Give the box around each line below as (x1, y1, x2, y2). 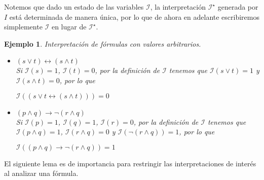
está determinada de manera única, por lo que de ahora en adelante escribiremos (9, 11, 259, 22)
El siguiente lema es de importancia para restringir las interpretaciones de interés (4, 158, 256, 168)
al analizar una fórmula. (4, 168, 79, 178)
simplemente (4, 21, 43, 32)
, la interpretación (150, 2, 206, 12)
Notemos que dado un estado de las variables (4, 2, 144, 12)
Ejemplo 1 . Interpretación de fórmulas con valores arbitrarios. (4, 38, 201, 49)
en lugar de (51, 21, 87, 32)
